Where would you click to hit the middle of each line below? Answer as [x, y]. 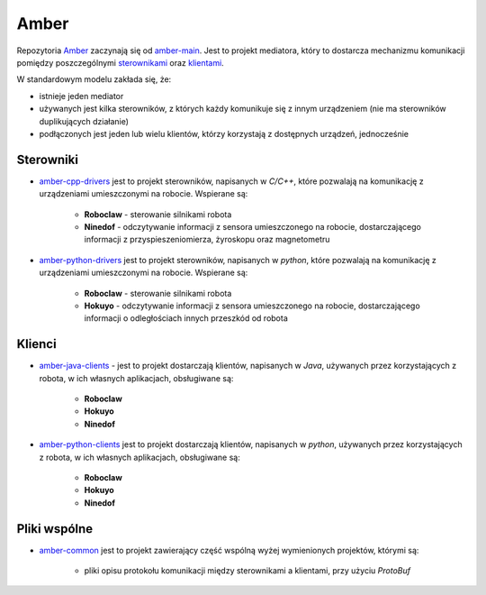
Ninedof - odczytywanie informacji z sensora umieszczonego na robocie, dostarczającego [253, 226]
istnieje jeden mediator [81, 96]
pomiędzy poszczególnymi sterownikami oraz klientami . [120, 62]
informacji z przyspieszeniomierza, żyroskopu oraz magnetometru [207, 240]
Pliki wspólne [55, 529]
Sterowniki [47, 159]
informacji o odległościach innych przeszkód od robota [186, 318]
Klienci [37, 344]
